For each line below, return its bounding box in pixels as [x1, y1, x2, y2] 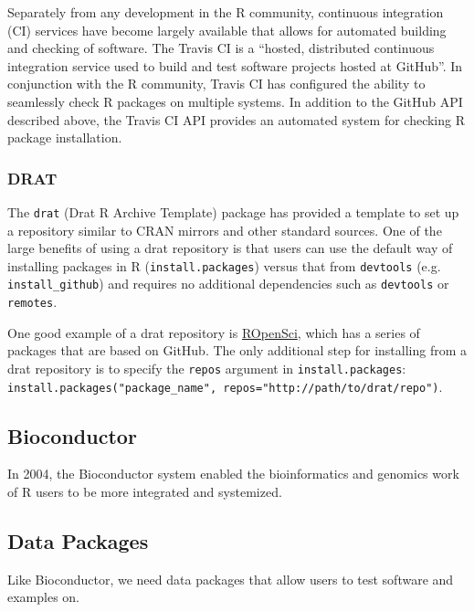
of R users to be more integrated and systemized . [7, 482, 282, 501]
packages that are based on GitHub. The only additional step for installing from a [7, 341, 468, 360]
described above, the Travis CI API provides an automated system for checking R [7, 110, 466, 129]
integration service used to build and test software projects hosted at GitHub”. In [7, 56, 463, 75]
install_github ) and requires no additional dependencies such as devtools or [7, 274, 449, 293]
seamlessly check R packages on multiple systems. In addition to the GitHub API [7, 91, 463, 111]
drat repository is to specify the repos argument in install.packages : [7, 358, 406, 377]
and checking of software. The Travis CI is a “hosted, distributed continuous [7, 38, 435, 58]
